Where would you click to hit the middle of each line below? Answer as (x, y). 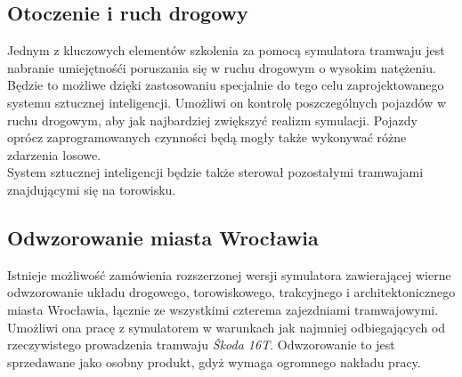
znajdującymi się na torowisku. (92, 189)
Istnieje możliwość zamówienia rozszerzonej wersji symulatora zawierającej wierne (229, 274)
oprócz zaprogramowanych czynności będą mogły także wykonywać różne (207, 137)
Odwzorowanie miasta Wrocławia (163, 237)
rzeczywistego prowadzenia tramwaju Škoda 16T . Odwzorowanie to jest (201, 345)
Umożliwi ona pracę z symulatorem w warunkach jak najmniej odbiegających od (227, 327)
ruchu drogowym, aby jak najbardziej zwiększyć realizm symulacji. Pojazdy (212, 120)
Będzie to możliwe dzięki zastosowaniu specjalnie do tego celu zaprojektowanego (226, 85)
